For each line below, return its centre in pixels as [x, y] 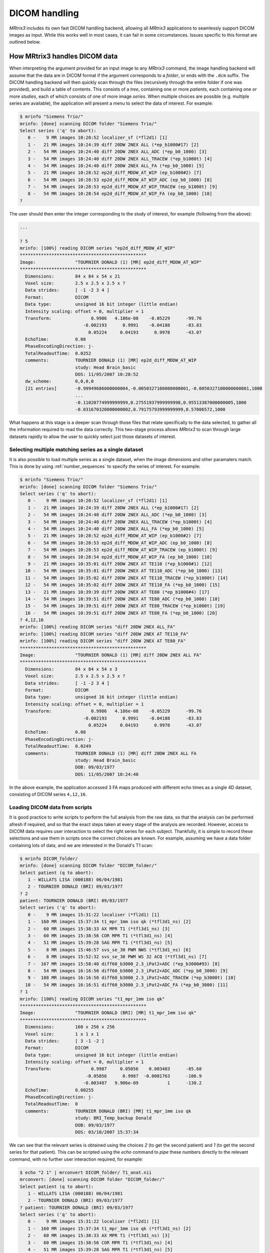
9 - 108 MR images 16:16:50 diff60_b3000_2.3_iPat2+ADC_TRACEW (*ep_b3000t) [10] [132, 978]
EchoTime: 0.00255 [59, 1090]
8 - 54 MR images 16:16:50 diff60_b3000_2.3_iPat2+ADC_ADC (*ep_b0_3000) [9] [128, 971]
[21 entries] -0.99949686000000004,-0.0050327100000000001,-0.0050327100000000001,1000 [144, 388]
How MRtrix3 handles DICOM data [63, 56]
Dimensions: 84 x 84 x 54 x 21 [72, 276]
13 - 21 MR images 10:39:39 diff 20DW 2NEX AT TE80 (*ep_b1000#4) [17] [117, 592]
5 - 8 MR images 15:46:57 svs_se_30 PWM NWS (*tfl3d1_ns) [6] [109, 950]
